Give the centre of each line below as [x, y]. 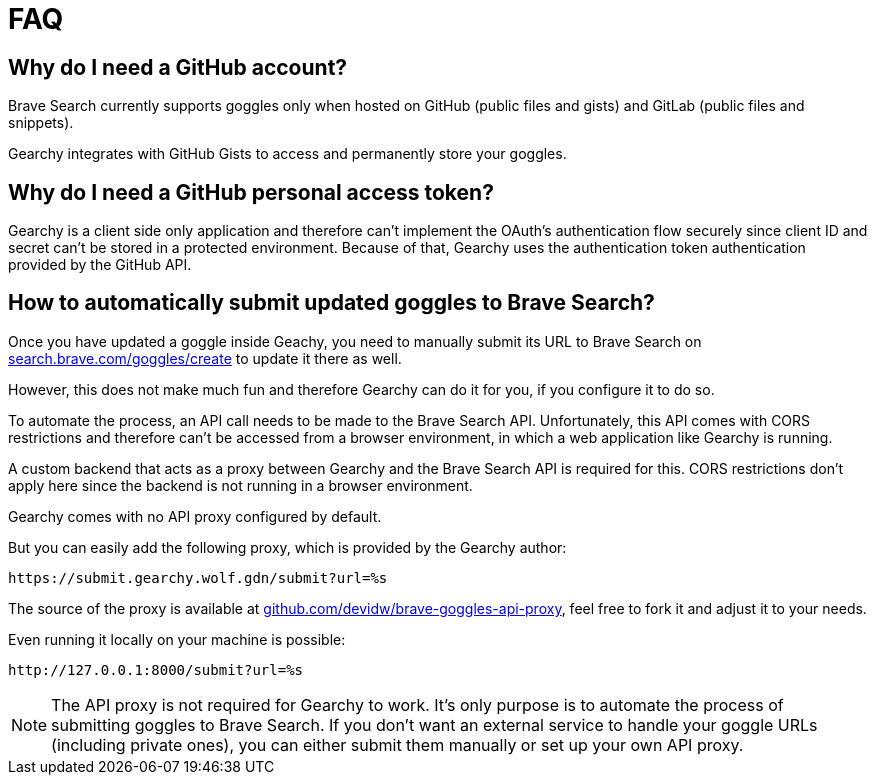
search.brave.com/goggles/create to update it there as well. [205, 358]
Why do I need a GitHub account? [178, 67]
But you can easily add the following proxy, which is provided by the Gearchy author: [287, 547]
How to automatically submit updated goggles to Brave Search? [331, 303]
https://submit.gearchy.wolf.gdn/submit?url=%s [198, 577]
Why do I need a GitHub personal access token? [251, 192]
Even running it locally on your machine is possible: [177, 639]
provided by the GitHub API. [100, 265]
